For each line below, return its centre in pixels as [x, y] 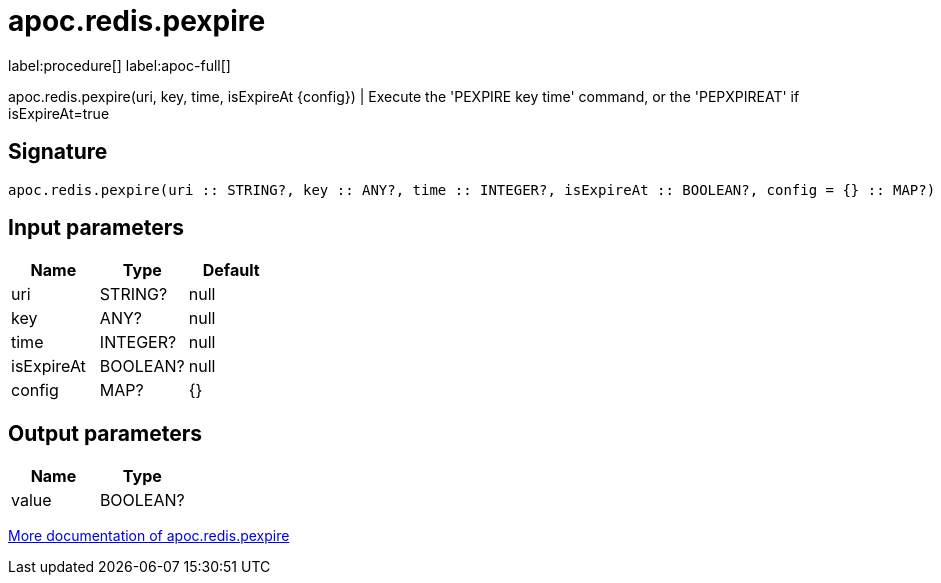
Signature [58, 152]
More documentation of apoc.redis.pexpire [149, 536]
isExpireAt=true [59, 113]
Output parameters [105, 433]
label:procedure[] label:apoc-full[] [119, 65]
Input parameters [96, 228]
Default [231, 270]
